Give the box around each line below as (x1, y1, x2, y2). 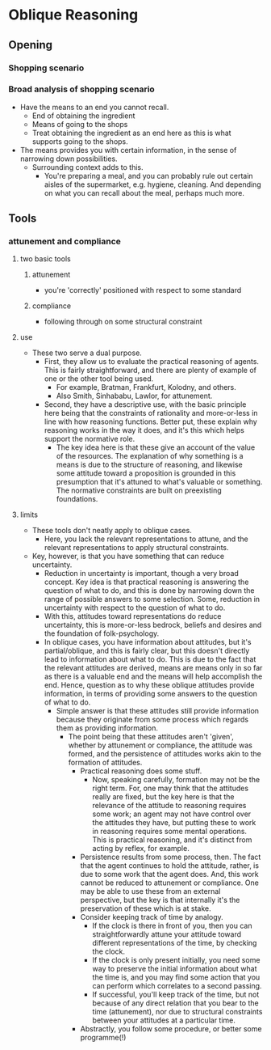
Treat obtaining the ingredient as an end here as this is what (31, 128, 231, 138)
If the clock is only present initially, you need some (92, 955, 261, 965)
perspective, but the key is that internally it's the (80, 895, 240, 905)
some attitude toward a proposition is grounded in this (56, 468, 236, 478)
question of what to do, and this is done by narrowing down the (44, 586, 255, 595)
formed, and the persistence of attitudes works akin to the (68, 749, 262, 759)
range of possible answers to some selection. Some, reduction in (44, 595, 261, 604)
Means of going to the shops (31, 119, 128, 129)
